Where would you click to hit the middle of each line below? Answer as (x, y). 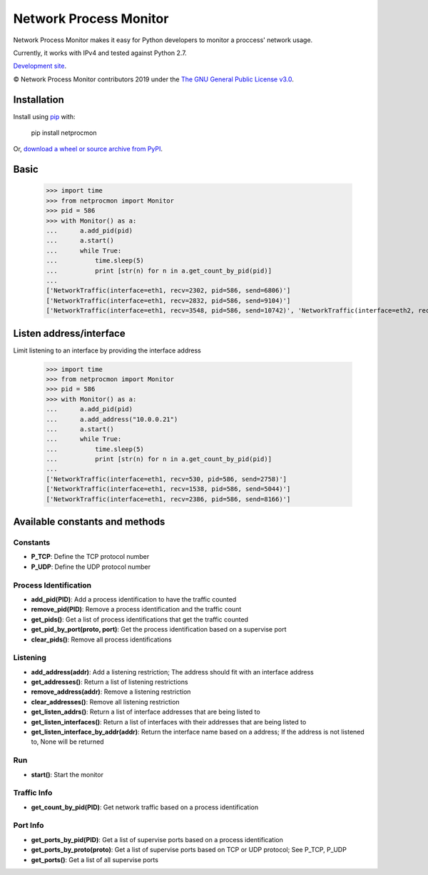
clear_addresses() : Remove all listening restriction (105, 702)
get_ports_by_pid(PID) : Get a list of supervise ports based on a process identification (157, 839)
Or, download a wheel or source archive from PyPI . (88, 149)
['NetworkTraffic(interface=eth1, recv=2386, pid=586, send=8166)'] (168, 499)
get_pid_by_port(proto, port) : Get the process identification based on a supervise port (159, 629)
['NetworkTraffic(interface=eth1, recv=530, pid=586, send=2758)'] (167, 479)
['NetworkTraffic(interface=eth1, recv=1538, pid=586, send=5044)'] (168, 489)
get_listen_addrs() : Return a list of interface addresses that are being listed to (146, 712)
